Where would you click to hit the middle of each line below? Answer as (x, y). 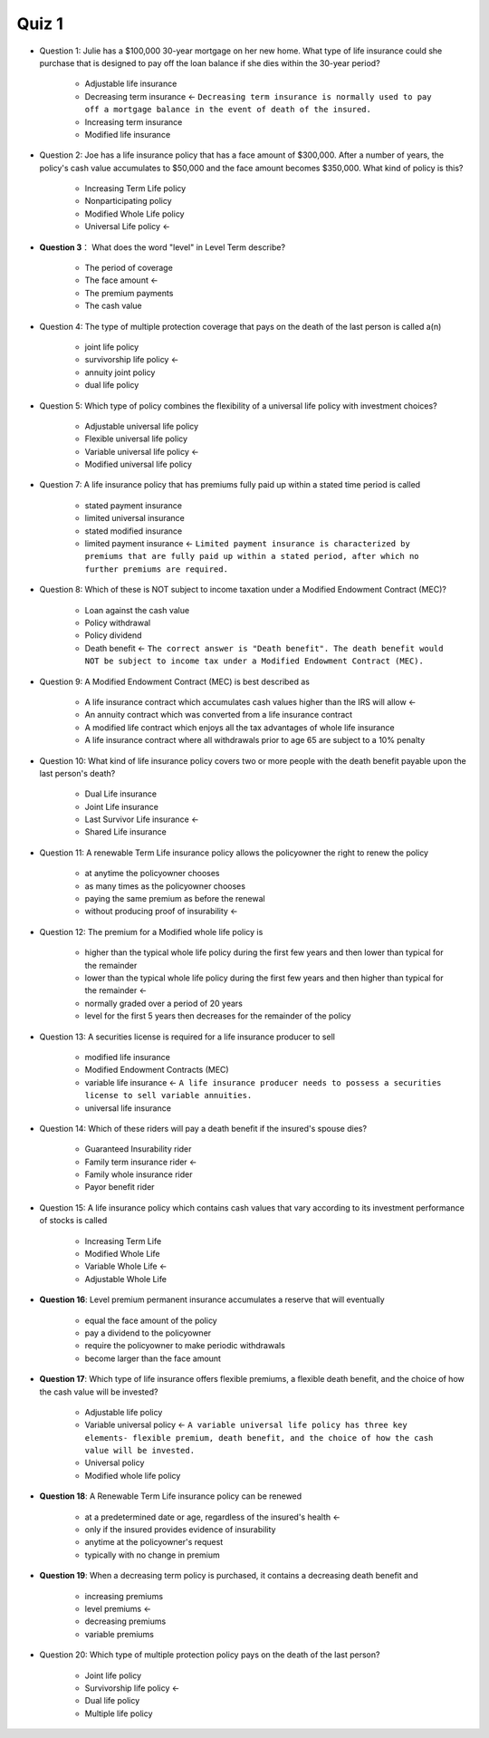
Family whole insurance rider (139, 1174)
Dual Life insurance (121, 794)
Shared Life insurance (125, 832)
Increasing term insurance (134, 121)
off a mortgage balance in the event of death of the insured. (228, 110)
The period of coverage (129, 268)
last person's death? (77, 773)
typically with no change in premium (153, 1555)
